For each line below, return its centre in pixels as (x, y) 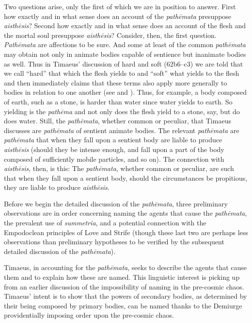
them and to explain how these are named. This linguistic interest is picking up (122, 277)
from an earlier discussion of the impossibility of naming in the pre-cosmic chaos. (124, 286)
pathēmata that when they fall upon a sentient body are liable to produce (113, 140)
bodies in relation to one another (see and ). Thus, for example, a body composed (125, 92)
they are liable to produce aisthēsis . (57, 187)
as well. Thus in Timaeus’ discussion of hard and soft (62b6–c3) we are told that (124, 63)
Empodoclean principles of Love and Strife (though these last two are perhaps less (126, 232)
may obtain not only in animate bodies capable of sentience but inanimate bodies (125, 54)
